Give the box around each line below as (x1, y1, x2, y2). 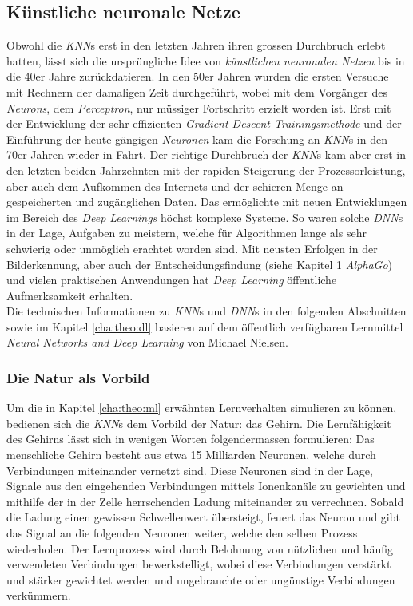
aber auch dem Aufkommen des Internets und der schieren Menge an (6, 177, 344, 194)
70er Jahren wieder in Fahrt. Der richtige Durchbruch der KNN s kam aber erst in (6, 146, 407, 163)
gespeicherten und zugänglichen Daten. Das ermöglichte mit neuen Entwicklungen (6, 193, 407, 210)
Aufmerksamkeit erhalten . (6, 287, 133, 303)
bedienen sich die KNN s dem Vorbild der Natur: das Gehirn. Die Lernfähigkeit (6, 414, 391, 431)
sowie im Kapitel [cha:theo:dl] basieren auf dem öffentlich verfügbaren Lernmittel (6, 318, 403, 335)
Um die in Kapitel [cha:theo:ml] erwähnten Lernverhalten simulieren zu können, (6, 399, 397, 416)
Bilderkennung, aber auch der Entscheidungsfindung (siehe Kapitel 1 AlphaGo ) (6, 255, 393, 272)
